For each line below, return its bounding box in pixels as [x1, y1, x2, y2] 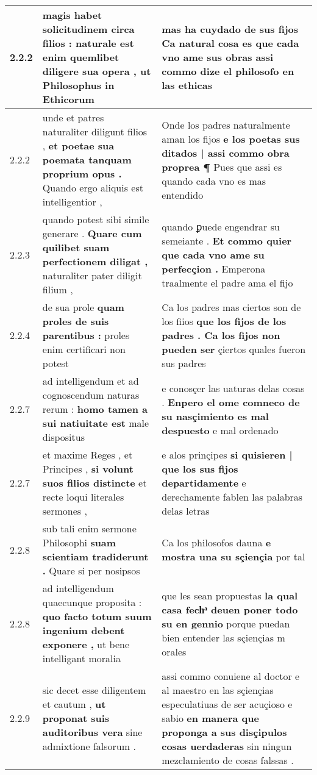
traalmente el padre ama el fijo [162, 275, 293, 290]
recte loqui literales [42, 490, 124, 504]
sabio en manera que [162, 711, 259, 725]
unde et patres [42, 110, 104, 124]
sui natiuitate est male [42, 416, 149, 430]
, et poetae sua [42, 138, 115, 152]
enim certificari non [42, 342, 126, 356]
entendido [162, 187, 204, 202]
